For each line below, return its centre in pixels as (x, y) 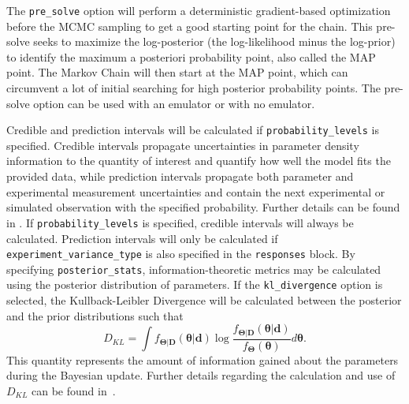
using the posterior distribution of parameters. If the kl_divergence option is (195, 284)
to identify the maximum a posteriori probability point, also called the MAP (191, 56)
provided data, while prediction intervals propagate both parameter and (180, 176)
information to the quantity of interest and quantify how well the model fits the (199, 161)
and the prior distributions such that (95, 315)
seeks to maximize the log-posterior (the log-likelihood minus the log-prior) (214, 41)
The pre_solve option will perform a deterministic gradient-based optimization (199, 10)
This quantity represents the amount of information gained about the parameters (203, 359)
